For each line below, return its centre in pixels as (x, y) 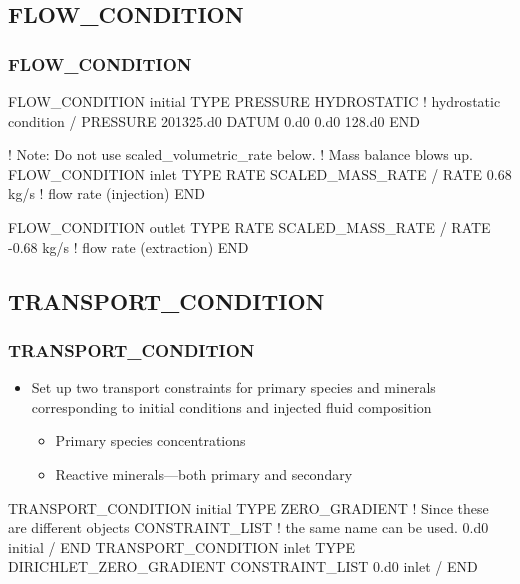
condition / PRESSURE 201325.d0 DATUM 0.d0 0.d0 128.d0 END (214, 120)
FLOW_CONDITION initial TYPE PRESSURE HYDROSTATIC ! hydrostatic (254, 101)
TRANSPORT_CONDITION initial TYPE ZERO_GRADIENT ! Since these (248, 507)
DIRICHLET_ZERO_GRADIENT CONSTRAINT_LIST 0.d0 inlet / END (243, 566)
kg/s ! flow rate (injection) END (106, 193)
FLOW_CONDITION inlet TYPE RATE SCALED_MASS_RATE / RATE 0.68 (260, 173)
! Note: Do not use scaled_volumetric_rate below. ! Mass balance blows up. (240, 154)
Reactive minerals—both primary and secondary (204, 473)
